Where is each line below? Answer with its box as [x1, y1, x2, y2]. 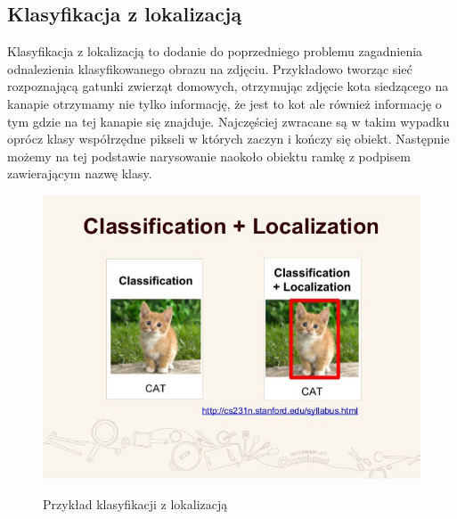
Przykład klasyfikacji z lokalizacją [43, 494, 228, 513]
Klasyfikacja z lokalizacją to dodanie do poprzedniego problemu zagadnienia [7, 42, 423, 61]
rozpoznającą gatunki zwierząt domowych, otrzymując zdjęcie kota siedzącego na [7, 77, 449, 95]
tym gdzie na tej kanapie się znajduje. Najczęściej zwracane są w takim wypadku [7, 111, 450, 130]
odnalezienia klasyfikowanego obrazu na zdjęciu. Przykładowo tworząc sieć [7, 59, 412, 78]
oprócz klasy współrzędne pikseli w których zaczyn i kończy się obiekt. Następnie [7, 129, 450, 148]
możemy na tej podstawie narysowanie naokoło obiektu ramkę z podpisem [7, 146, 411, 165]
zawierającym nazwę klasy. [7, 164, 152, 183]
